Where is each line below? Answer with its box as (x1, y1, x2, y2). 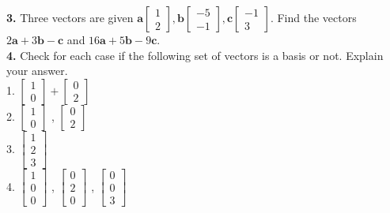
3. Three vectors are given (6, 9, 134, 25)
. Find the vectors (270, 9, 357, 25)
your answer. (6, 62, 68, 79)
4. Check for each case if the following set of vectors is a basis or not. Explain (6, 47, 384, 63)
